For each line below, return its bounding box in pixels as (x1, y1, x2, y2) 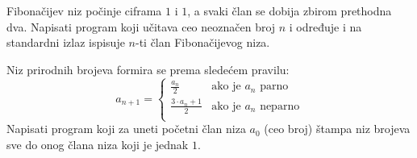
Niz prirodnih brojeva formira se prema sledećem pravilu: (6, 60, 290, 77)
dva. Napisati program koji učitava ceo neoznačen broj (6, 18, 276, 35)
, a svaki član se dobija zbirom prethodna (187, 2, 392, 19)
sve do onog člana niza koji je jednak (6, 135, 189, 152)
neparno (260, 100, 300, 112)
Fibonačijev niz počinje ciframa (6, 2, 162, 19)
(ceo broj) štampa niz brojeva (264, 120, 411, 137)
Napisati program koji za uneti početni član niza (6, 120, 246, 137)
